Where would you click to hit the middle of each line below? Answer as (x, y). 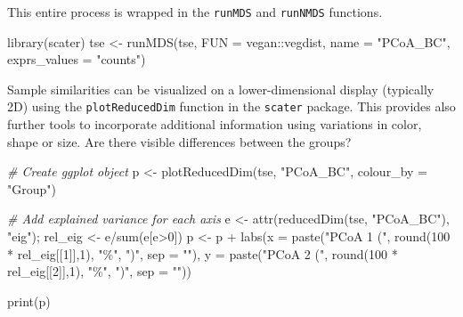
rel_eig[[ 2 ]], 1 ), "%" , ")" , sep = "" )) (100, 271)
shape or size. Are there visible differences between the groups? (179, 141)
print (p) (29, 301)
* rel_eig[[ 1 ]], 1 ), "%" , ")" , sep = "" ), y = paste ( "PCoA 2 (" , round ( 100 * (203, 253)
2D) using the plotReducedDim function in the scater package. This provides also (231, 106)
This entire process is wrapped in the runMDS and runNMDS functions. (195, 12)
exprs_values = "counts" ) (77, 59)
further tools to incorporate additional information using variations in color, (215, 124)
